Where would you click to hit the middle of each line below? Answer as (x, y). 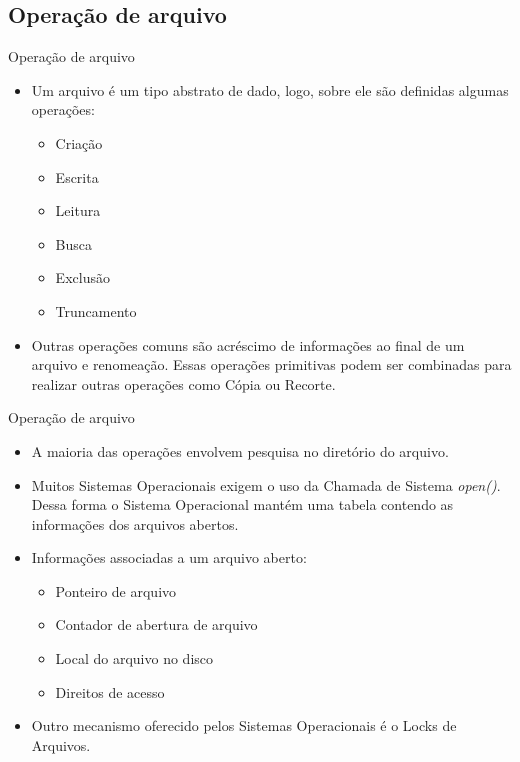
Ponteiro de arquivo (116, 590)
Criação (79, 142)
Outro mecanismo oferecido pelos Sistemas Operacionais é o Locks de (244, 725)
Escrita (77, 176)
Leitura (78, 210)
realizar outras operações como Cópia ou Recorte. (183, 383)
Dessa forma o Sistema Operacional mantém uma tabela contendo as (242, 504)
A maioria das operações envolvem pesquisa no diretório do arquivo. (240, 450)
